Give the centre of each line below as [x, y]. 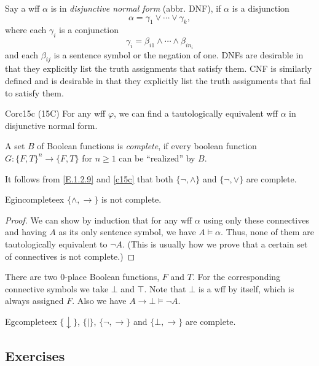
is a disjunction [261, 8]
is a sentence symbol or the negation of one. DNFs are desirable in [179, 54]
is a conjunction [89, 30]
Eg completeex [31, 321]
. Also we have [99, 301]
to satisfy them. [34, 92]
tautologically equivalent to [56, 243]
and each [22, 54]
